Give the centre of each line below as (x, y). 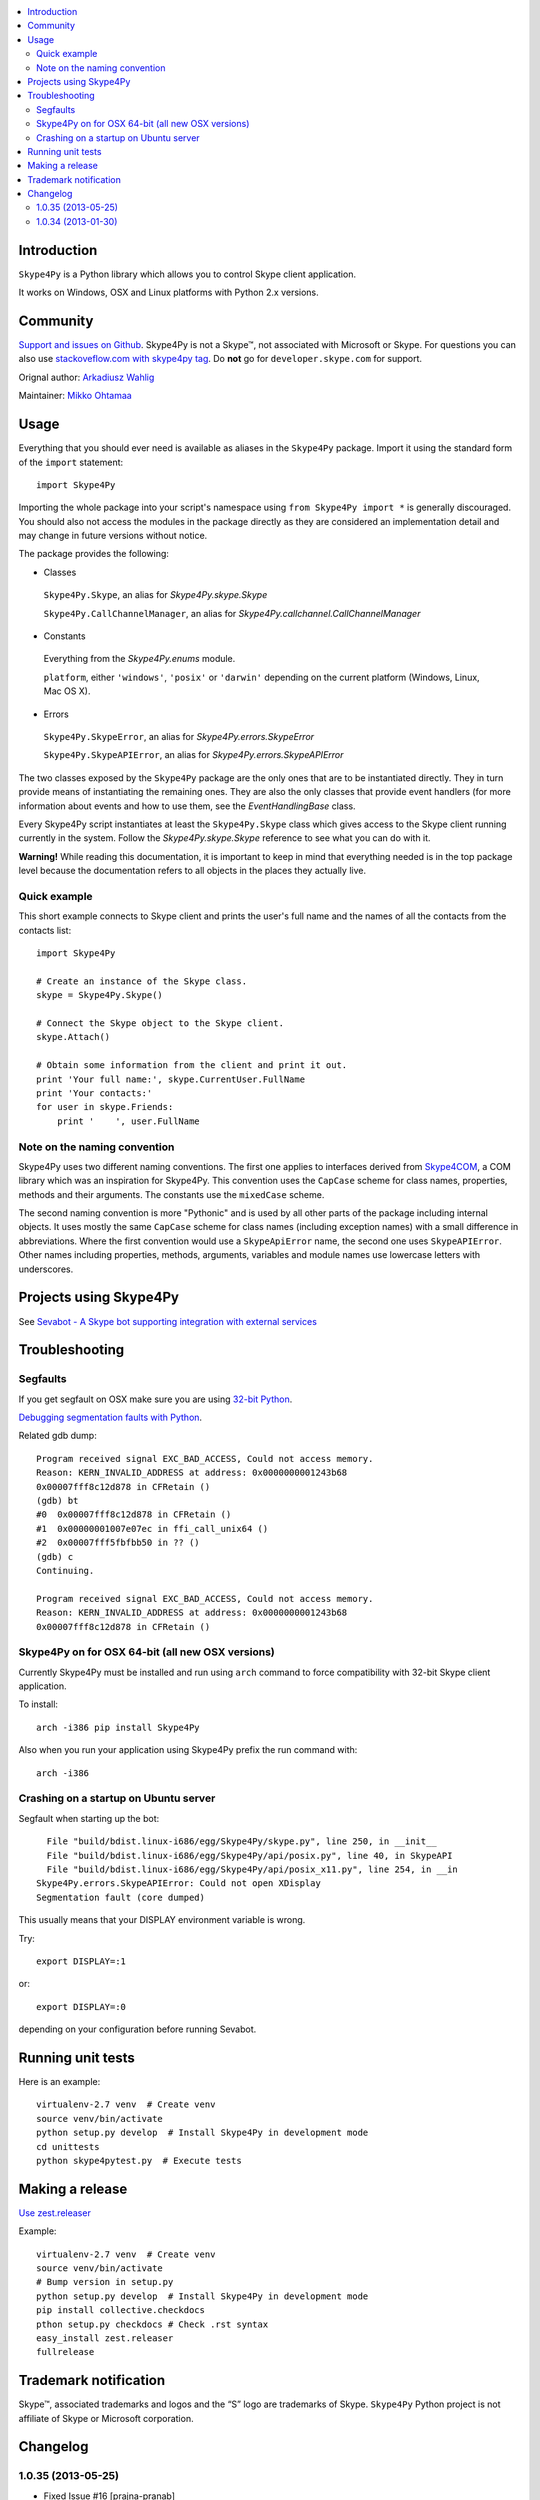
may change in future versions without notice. (113, 536)
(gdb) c (55, 1556)
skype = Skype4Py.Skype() (100, 995)
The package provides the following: (94, 554)
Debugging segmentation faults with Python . (110, 1417)
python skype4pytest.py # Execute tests (139, 2160)
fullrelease (65, 2352)
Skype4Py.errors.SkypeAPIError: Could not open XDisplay (179, 1883)
